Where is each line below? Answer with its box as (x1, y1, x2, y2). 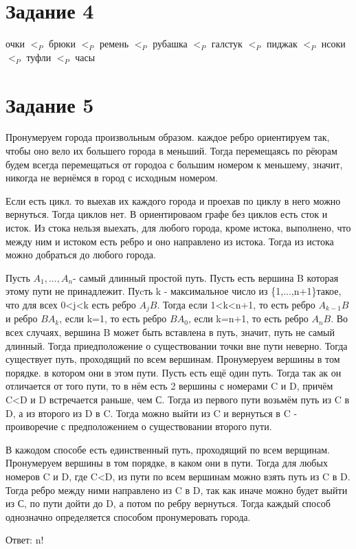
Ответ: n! (5, 533, 44, 547)
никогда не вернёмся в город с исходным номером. (5, 170, 218, 185)
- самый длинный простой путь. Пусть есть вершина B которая (73, 270, 339, 284)
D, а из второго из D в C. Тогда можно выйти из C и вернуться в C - (5, 405, 298, 420)
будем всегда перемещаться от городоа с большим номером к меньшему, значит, (5, 157, 343, 171)
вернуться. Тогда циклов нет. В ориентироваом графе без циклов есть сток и (5, 207, 328, 221)
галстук (211, 36, 243, 51)
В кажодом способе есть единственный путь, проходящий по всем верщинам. (5, 442, 330, 456)
